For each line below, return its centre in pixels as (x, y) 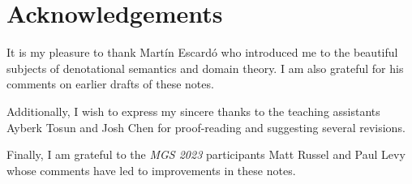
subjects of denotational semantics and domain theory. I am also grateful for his (205, 68)
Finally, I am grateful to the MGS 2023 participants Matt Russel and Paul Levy (206, 154)
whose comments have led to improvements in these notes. (151, 170)
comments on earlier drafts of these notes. (110, 84)
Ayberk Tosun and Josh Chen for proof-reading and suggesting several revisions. (206, 127)
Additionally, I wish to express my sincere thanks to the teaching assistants (193, 111)
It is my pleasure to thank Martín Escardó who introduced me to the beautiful (202, 52)
